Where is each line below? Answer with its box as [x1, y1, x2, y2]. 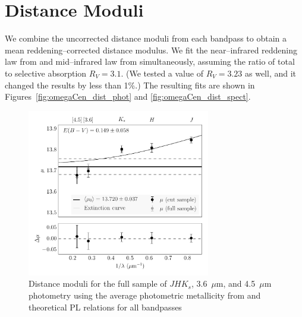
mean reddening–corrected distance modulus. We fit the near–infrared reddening [5, 43, 298, 56]
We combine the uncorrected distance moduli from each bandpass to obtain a [5, 32, 287, 45]
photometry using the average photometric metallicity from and [29, 289, 261, 302]
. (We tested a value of [121, 66, 203, 79]
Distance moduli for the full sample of [29, 277, 167, 290]
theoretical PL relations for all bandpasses [29, 300, 182, 313]
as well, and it [244, 66, 297, 79]
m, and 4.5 [216, 277, 256, 290]
